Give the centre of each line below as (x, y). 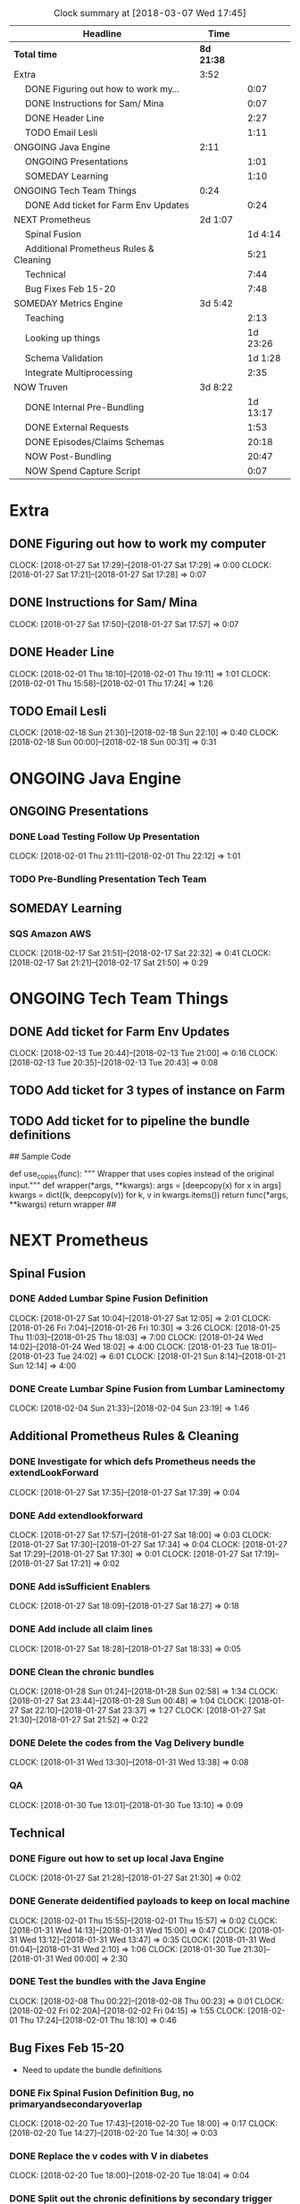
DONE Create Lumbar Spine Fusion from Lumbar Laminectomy (147, 1388)
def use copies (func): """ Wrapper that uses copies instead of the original (142, 1175)
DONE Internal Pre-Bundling (85, 407)
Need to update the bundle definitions (92, 2069)
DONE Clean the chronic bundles (82, 1672)
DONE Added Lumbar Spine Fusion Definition (109, 1299)
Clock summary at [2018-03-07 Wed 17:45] (150, 13)
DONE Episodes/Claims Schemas (95, 442)
